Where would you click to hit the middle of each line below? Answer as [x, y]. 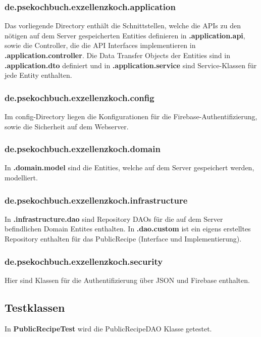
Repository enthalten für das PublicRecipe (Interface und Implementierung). [123, 238]
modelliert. [21, 177]
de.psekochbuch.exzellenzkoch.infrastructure [96, 200]
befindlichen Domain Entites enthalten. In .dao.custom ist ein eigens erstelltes [128, 229]
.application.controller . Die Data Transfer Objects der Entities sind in [117, 55]
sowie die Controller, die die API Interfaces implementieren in [100, 45]
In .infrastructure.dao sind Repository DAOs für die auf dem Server [114, 219]
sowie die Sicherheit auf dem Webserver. [67, 126]
